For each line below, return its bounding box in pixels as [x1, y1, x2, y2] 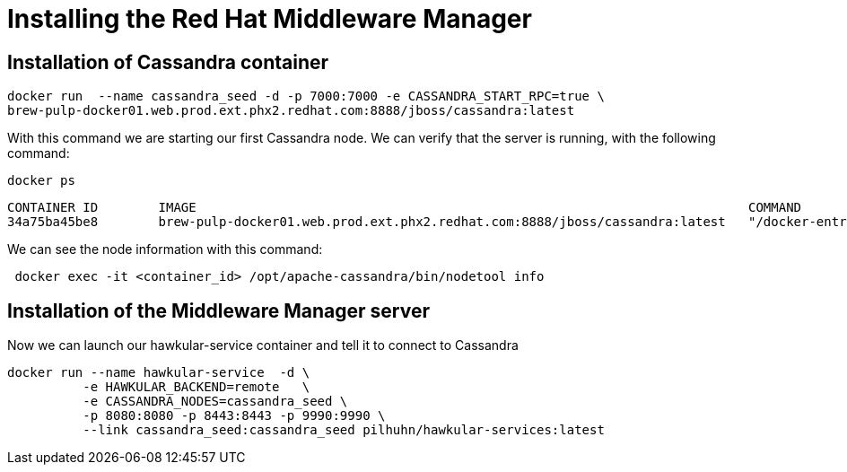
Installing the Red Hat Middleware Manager [7, 4, 532, 34]
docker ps [7, 173, 75, 188]
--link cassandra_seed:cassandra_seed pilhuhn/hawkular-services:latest [83, 423, 605, 438]
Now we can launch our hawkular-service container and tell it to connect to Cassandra [7, 337, 519, 354]
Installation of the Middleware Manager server [7, 299, 431, 322]
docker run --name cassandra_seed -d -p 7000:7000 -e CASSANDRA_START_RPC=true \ [7, 89, 605, 104]
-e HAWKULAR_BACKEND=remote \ [83, 380, 310, 395]
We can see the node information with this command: [7, 241, 323, 258]
